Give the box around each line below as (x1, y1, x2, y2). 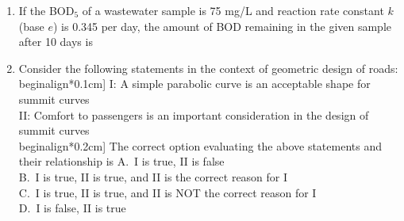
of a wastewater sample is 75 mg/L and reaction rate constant (82, 2, 384, 18)
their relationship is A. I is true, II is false (18, 153, 225, 170)
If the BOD (18, 2, 75, 18)
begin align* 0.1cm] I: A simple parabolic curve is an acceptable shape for (18, 75, 371, 92)
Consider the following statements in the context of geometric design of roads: (18, 59, 398, 76)
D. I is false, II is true (18, 200, 126, 216)
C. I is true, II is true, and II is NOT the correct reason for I (18, 184, 317, 200)
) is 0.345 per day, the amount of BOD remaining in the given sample (52, 17, 392, 34)
